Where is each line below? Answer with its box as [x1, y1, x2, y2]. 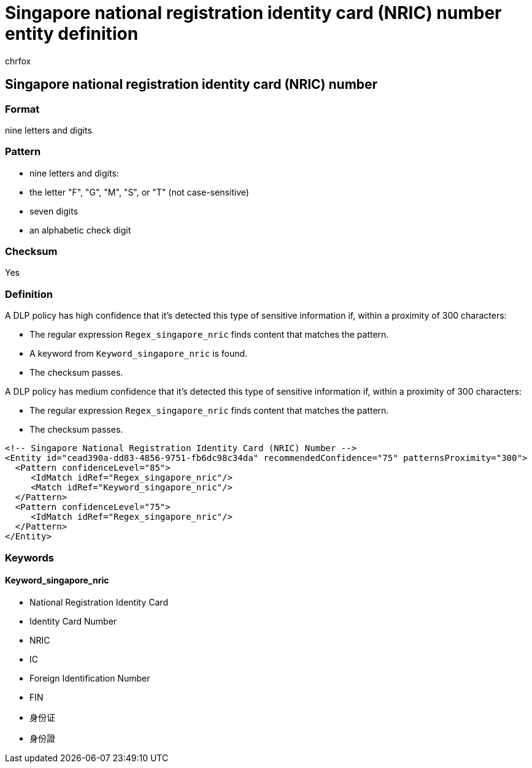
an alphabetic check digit [29, 224, 131, 235]
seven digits [29, 205, 79, 216]
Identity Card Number [29, 615, 117, 626]
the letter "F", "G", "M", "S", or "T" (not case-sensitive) [29, 186, 249, 197]
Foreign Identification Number [29, 672, 150, 683]
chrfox [5, 55, 31, 66]
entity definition [5, 23, 139, 44]
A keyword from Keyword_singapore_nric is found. [29, 348, 248, 359]
